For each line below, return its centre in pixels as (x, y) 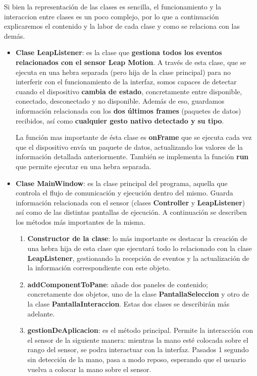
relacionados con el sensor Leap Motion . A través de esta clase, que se (131, 62)
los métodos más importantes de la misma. (80, 221)
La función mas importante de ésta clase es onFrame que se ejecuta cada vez (134, 137)
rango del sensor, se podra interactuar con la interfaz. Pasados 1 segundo (138, 349)
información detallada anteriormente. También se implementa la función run (132, 157)
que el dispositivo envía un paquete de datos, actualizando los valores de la (129, 147)
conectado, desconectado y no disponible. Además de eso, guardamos (120, 101)
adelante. (41, 313)
